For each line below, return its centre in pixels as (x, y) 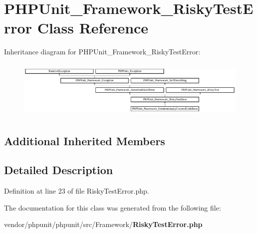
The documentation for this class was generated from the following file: (113, 207)
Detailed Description (59, 170)
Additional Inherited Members (85, 140)
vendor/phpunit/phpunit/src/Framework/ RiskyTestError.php (103, 224)
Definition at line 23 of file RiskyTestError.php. (77, 191)
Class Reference (93, 28)
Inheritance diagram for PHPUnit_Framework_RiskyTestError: (102, 52)
